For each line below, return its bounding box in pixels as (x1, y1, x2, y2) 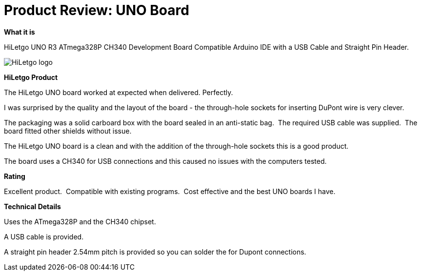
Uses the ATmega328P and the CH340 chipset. (4, 217, 156, 226)
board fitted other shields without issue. (4, 126, 132, 135)
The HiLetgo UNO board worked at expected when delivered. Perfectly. (4, 88, 233, 97)
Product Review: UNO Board (4, 2, 189, 19)
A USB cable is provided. (4, 232, 84, 241)
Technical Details (4, 202, 61, 211)
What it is (4, 27, 35, 36)
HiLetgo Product (4, 73, 58, 81)
